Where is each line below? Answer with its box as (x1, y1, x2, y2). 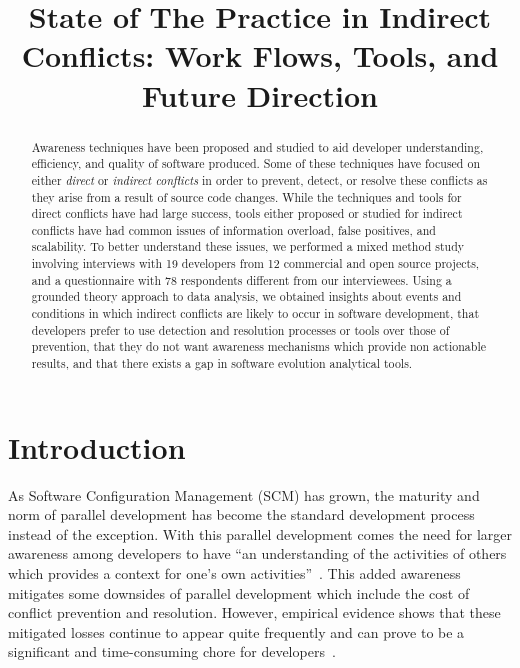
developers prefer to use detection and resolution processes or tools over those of (31, 321, 450, 338)
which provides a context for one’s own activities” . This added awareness (8, 563, 461, 584)
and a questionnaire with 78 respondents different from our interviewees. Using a (31, 271, 452, 288)
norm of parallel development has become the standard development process (8, 504, 475, 525)
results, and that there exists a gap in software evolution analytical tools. (31, 355, 413, 372)
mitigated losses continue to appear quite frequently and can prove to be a (8, 621, 465, 642)
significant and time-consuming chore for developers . (8, 641, 336, 662)
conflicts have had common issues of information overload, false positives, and (31, 221, 436, 238)
